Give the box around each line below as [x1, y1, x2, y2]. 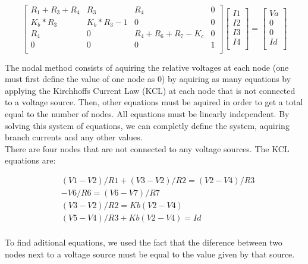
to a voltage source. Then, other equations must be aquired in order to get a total [5, 96, 303, 108]
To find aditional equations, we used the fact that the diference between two [5, 236, 282, 249]
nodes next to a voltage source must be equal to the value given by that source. [5, 247, 295, 260]
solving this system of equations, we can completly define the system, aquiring [5, 119, 290, 131]
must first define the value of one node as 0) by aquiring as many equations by [5, 73, 291, 85]
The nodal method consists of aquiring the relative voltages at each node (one [5, 61, 289, 73]
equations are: [5, 154, 56, 166]
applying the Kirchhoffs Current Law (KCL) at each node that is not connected [5, 84, 296, 96]
